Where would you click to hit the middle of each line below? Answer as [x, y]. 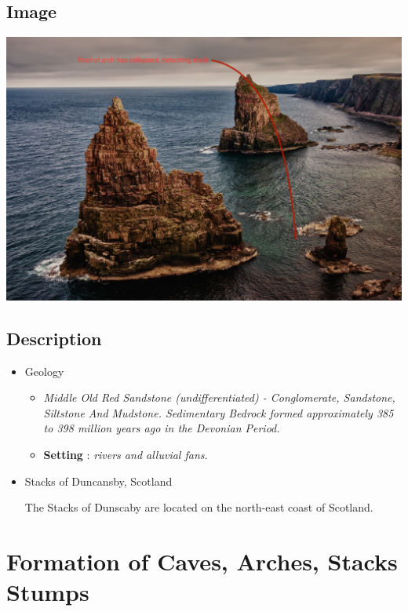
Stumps [48, 592]
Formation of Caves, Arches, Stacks [202, 561]
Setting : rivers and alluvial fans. [126, 455]
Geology [44, 371]
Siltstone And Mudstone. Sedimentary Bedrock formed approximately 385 [219, 412]
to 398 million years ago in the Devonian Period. [162, 428]
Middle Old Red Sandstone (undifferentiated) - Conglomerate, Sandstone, [219, 397]
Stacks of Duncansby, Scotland [98, 481]
